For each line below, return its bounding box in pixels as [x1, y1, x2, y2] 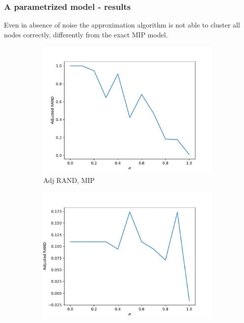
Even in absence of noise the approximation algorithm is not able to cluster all [4, 20, 240, 30]
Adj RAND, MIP [43, 175, 95, 185]
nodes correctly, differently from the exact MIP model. [4, 29, 168, 39]
